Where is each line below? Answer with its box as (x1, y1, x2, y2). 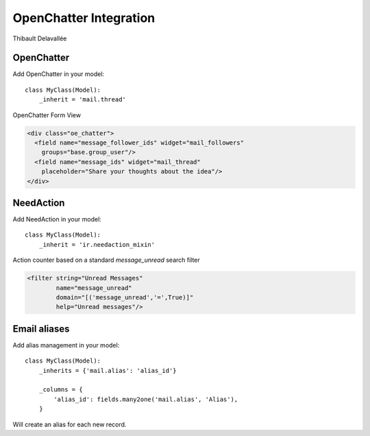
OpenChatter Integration (12, 10, 156, 25)
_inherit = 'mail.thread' (38, 96, 127, 104)
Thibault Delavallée (12, 34, 67, 43)
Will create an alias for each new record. (12, 420, 127, 428)
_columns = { (38, 386, 83, 393)
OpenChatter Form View (12, 110, 82, 119)
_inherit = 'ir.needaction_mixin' (38, 241, 156, 248)
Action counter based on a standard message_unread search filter (12, 256, 200, 264)
